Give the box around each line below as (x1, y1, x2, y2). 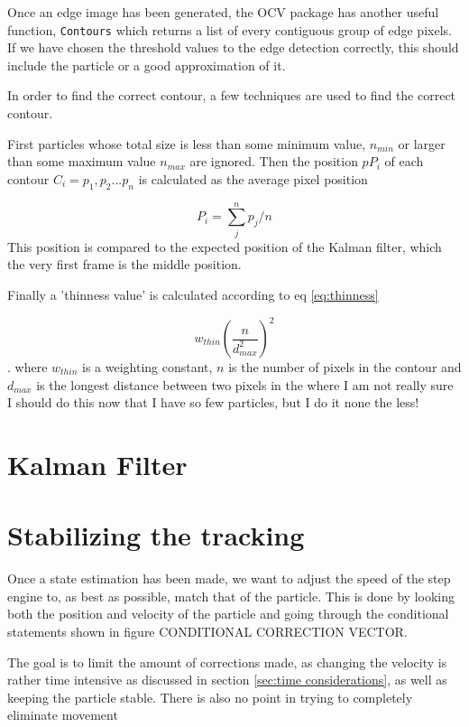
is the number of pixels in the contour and (228, 358, 462, 377)
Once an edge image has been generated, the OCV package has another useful (7, 3, 439, 21)
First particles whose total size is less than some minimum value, (7, 134, 366, 153)
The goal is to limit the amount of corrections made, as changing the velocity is (7, 652, 447, 671)
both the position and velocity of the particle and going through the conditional (7, 604, 449, 623)
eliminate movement (7, 705, 118, 724)
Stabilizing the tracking (7, 517, 305, 554)
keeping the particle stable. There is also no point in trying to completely (7, 687, 413, 706)
